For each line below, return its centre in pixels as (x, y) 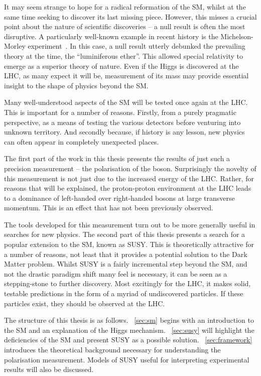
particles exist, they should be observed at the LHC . (85, 303)
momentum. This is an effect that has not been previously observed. (109, 208)
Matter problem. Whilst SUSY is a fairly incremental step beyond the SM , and (126, 264)
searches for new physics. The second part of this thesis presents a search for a (125, 234)
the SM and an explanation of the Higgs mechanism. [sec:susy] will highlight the (129, 330)
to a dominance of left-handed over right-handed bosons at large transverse (119, 198)
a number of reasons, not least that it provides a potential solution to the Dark (126, 254)
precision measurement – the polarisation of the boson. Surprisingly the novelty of (130, 168)
